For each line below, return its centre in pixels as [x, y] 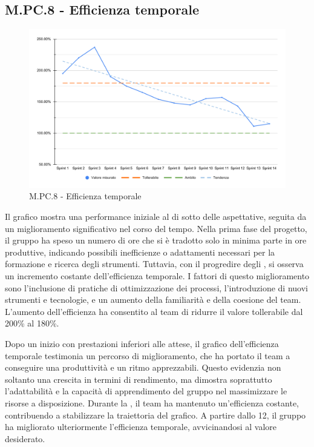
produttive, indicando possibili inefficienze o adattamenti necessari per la [140, 252]
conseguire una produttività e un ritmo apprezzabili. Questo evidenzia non [143, 367]
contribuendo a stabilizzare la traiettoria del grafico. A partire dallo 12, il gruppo [155, 415]
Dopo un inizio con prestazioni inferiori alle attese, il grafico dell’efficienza [142, 344]
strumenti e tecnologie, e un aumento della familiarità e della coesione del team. [153, 300]
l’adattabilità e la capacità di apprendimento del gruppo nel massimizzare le [146, 391]
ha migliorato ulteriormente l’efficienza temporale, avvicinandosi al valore [141, 427]
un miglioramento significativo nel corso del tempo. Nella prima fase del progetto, [156, 228]
